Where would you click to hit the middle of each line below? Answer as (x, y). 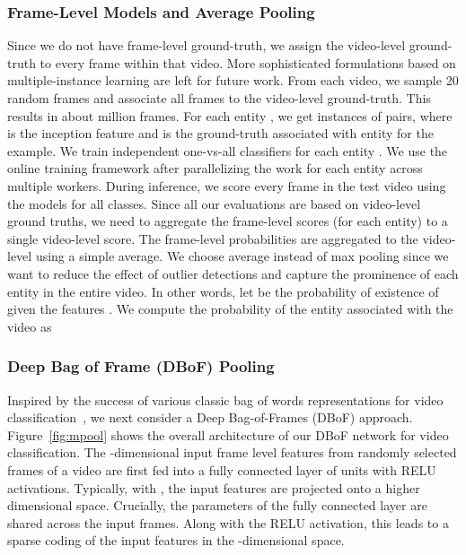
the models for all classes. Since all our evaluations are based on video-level (214, 203)
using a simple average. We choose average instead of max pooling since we (242, 256)
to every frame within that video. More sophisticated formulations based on (248, 62)
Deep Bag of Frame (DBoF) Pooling (141, 366)
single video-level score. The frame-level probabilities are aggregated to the (213, 238)
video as (30, 326)
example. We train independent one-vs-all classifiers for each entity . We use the (228, 150)
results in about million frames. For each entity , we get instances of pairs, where (230, 115)
